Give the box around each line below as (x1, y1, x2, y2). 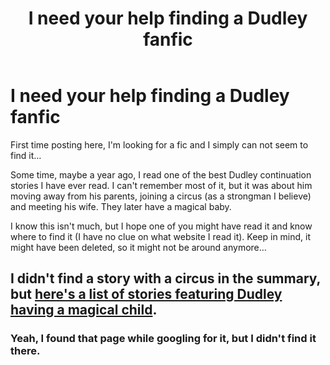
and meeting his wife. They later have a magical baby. (10, 200, 232, 212)
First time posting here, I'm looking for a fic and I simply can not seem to (10, 138, 309, 151)
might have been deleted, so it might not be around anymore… (10, 241, 267, 253)
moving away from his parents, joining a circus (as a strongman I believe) (10, 190, 312, 202)
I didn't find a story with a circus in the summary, (10, 270, 321, 287)
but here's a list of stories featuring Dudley (10, 286, 283, 303)
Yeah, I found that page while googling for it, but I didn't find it (10, 332, 317, 346)
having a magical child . (10, 302, 158, 319)
